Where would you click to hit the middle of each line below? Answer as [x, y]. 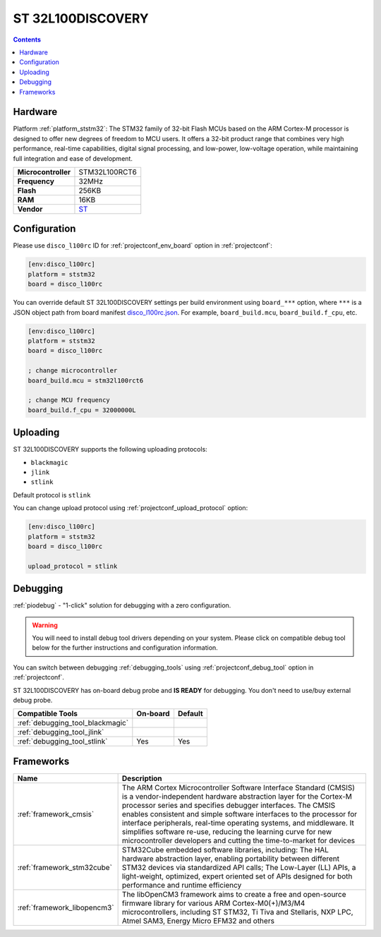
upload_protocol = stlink [73, 566]
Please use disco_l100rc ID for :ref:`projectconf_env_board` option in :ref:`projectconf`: [143, 246]
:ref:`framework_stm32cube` [65, 867]
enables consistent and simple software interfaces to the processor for [240, 814]
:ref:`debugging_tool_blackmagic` [73, 723]
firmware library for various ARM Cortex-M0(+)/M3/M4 [213, 903]
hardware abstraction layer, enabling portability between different [231, 859]
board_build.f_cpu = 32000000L [82, 410]
